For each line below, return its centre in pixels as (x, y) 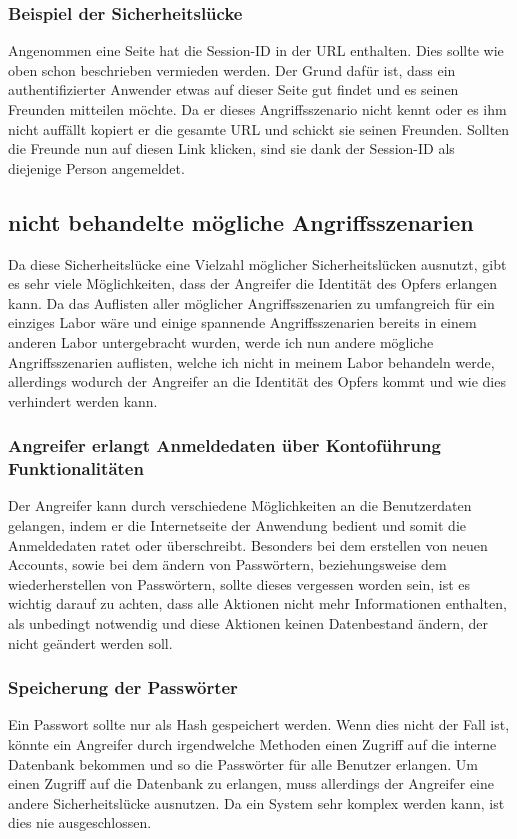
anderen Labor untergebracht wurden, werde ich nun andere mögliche (221, 341)
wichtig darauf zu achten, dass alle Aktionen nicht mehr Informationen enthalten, (257, 603)
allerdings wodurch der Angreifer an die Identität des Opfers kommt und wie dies (257, 381)
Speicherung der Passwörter (123, 687)
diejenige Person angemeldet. (96, 167)
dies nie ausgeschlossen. (80, 822)
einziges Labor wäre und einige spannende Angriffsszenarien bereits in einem (242, 322)
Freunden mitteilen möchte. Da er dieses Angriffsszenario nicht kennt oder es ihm (257, 109)
